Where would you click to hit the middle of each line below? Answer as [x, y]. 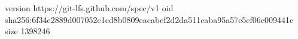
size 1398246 [28, 31]
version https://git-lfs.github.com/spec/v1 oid [89, 8]
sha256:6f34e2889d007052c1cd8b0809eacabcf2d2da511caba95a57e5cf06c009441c [149, 19]
